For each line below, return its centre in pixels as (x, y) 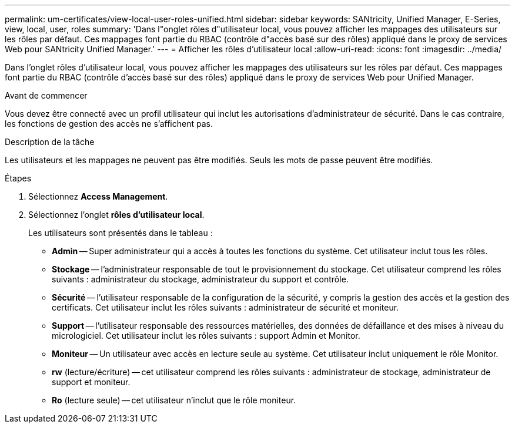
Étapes (18, 178)
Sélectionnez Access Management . (98, 196)
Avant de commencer (46, 95)
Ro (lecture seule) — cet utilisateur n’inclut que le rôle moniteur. (174, 400)
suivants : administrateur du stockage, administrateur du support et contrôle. (200, 279)
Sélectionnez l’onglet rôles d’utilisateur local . (116, 215)
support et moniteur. (91, 382)
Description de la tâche (50, 142)
